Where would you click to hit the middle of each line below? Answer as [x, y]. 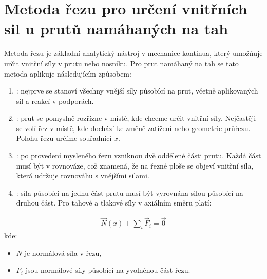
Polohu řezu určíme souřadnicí [64, 138]
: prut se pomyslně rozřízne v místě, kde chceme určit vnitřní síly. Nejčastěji [136, 118]
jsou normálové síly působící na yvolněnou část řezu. [108, 270]
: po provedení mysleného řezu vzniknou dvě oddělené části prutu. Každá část [139, 155]
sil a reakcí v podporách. [55, 100]
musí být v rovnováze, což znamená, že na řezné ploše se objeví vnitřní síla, [135, 165]
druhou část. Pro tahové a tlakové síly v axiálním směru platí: [114, 203]
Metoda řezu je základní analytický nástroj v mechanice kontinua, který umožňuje [133, 53]
